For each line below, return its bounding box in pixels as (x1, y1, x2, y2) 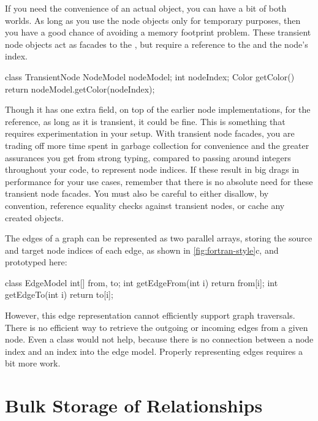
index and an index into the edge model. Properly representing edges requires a (5, 344, 303, 357)
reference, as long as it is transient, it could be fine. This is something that (5, 115, 286, 127)
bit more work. (5, 357, 61, 370)
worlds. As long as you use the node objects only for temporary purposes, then (5, 13, 301, 26)
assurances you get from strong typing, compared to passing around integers (5, 151, 291, 164)
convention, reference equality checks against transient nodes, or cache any (5, 199, 285, 211)
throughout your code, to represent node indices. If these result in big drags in (5, 163, 300, 176)
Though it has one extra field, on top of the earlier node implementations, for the (5, 103, 311, 116)
